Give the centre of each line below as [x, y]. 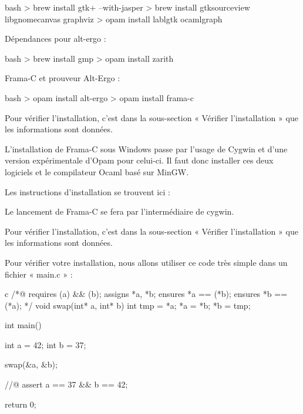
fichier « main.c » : [39, 274]
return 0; [21, 404]
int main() [23, 325]
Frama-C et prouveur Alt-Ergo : [63, 78]
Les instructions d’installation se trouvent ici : [87, 191]
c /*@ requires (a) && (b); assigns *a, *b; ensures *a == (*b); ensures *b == [146, 294]
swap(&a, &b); [31, 364]
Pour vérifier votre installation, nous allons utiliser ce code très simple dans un [146, 262]
